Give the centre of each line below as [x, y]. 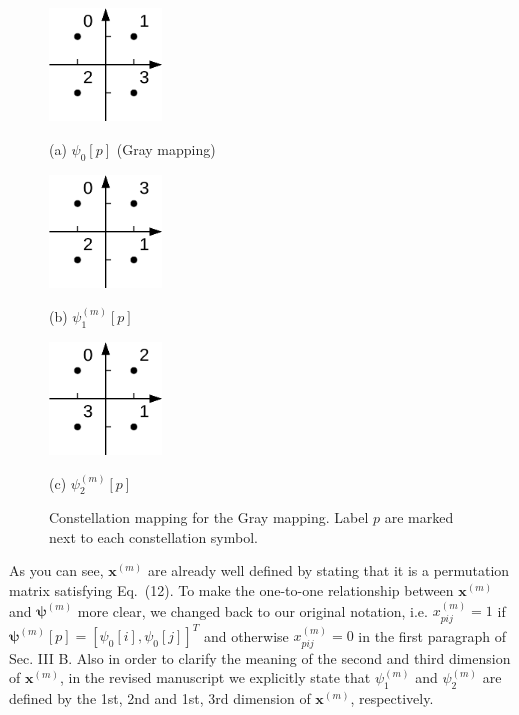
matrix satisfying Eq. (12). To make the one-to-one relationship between [231, 590]
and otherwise [246, 635]
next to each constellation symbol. [153, 536]
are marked [419, 517]
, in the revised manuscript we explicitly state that [215, 677]
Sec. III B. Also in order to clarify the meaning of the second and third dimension [260, 657]
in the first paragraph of [432, 635]
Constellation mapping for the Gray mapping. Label [209, 517]
